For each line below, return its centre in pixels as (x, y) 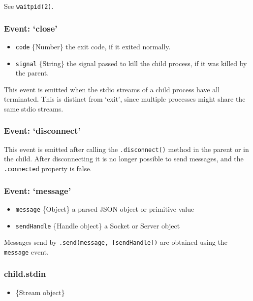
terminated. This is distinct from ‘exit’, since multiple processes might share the (125, 99)
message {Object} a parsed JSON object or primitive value (105, 208)
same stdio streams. (34, 108)
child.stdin (25, 274)
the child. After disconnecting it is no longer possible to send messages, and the (124, 159)
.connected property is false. (48, 169)
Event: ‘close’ (31, 28)
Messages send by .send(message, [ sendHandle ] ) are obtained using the (116, 242)
